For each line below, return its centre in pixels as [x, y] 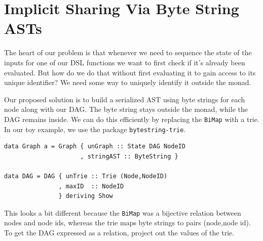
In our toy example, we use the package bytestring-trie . [95, 129]
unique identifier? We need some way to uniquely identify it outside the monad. [128, 82]
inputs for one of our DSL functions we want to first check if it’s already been [125, 62]
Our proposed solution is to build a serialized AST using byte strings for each [125, 99]
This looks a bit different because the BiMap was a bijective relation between [123, 212]
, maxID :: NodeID [91, 186]
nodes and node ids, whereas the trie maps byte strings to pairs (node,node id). [127, 223]
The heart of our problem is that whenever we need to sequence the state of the [128, 52]
